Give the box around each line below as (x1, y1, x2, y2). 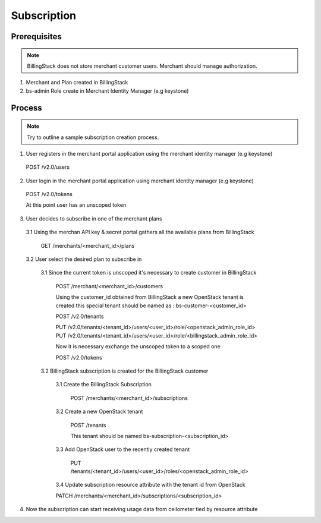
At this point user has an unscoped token (26, 201, 127, 209)
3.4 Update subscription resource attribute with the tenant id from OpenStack (55, 481, 246, 489)
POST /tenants (70, 421, 106, 429)
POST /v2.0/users (26, 163, 70, 171)
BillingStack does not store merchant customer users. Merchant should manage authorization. (27, 62, 258, 70)
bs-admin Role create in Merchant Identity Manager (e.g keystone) (26, 87, 189, 94)
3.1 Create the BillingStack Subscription (55, 381, 152, 388)
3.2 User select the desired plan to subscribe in (26, 256, 142, 263)
